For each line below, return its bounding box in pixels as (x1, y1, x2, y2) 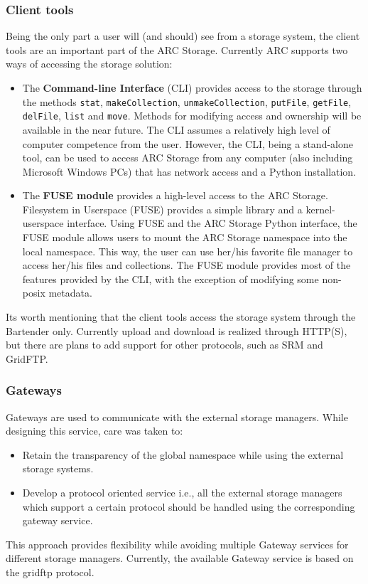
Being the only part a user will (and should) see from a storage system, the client (6, 28, 360, 43)
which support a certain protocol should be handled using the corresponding (22, 499, 355, 514)
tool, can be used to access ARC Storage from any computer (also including (22, 150, 353, 165)
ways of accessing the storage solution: (6, 56, 173, 71)
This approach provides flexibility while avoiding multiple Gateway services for (6, 536, 349, 551)
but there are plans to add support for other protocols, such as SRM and (6, 337, 323, 352)
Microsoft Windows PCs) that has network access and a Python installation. (22, 164, 357, 179)
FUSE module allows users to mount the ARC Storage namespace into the (22, 230, 347, 245)
